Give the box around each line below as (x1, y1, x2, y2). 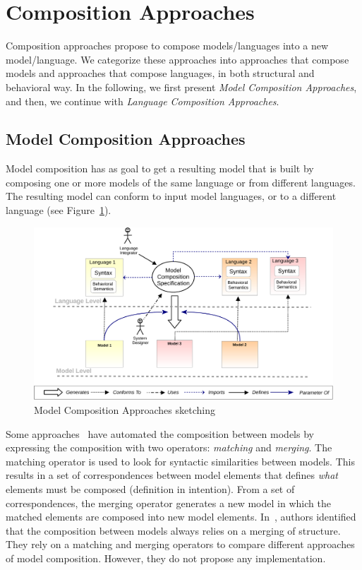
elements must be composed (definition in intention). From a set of (6, 481, 295, 496)
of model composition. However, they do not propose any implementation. (6, 550, 326, 565)
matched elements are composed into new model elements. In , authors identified (6, 509, 356, 524)
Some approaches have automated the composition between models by (6, 426, 314, 441)
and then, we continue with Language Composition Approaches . (6, 93, 279, 108)
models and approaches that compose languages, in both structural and (6, 66, 315, 81)
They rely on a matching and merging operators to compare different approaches (6, 537, 355, 552)
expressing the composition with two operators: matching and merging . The (6, 440, 332, 455)
